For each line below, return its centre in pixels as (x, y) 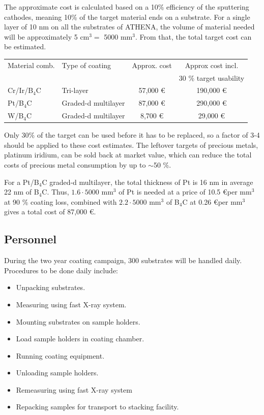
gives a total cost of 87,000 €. (50, 212)
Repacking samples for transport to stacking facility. (97, 407)
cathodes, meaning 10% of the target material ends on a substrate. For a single (127, 17)
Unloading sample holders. (57, 373)
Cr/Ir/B (21, 90)
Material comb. (31, 65)
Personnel (31, 239)
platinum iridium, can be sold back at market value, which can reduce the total (128, 155)
